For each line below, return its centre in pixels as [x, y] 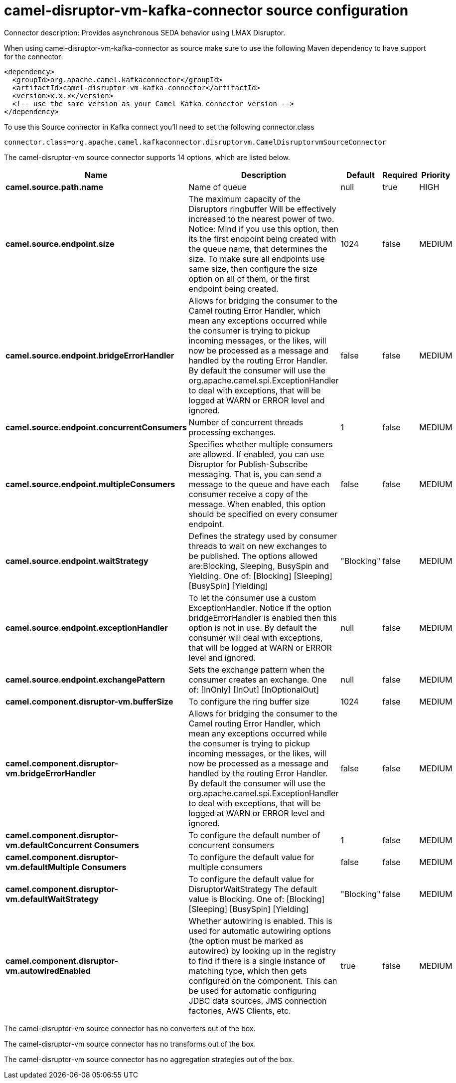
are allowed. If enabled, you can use [256, 454]
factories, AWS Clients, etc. [240, 1010]
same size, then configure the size [253, 269]
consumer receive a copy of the [248, 494]
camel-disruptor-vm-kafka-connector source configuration [206, 10]
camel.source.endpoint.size [60, 244]
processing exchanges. [232, 432]
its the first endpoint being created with [262, 239]
